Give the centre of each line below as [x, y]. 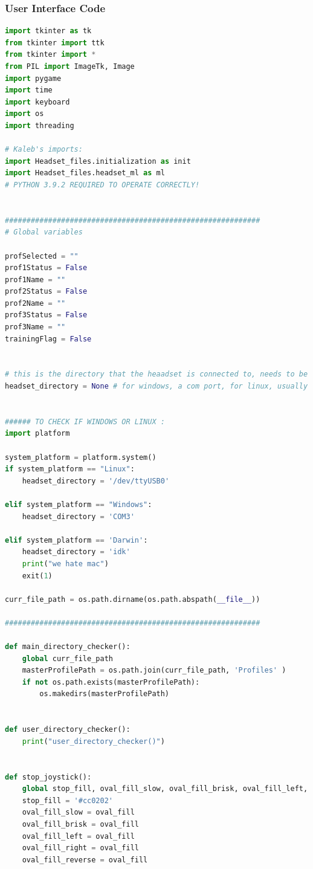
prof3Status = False [46, 315]
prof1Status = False [46, 268]
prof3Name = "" [35, 327]
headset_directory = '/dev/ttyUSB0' [96, 481]
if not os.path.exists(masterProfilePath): [111, 682]
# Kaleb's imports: [44, 150]
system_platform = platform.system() [81, 457]
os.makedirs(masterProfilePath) [105, 694]
